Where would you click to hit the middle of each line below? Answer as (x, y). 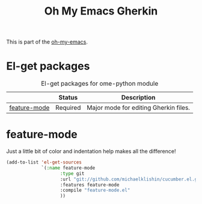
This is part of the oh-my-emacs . (47, 42)
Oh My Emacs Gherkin (101, 11)
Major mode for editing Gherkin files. (139, 108)
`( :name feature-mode (68, 168)
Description (138, 98)
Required (68, 108)
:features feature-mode (90, 185)
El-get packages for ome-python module (100, 84)
